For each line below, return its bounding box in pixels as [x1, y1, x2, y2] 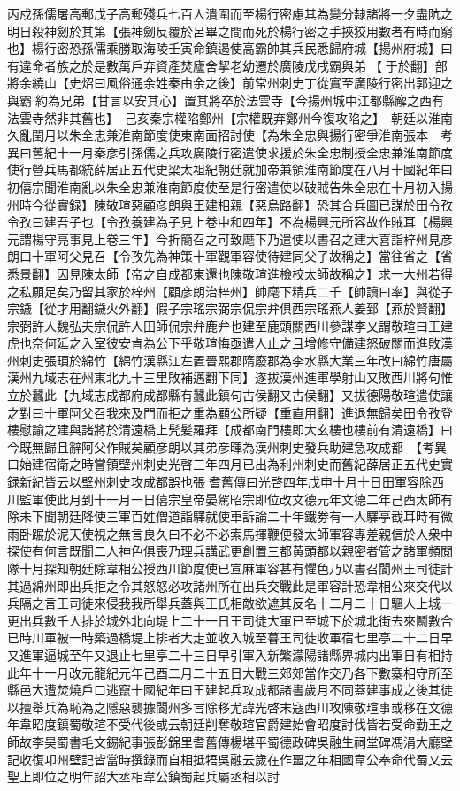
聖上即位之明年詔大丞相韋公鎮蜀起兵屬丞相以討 [7, 767, 280, 786]
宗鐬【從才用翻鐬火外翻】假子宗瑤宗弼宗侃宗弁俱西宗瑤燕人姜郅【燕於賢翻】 [7, 299, 453, 318]
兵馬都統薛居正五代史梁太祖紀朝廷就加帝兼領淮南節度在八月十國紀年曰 [43, 160, 453, 179]
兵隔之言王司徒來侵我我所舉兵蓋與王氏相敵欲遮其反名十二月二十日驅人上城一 [7, 594, 453, 612]
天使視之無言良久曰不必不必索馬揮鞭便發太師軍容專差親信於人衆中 [68, 524, 453, 542]
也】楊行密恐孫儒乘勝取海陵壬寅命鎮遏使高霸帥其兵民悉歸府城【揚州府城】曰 [7, 39, 453, 58]
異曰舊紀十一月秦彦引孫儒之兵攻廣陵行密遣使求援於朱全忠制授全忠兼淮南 [7, 142, 428, 161]
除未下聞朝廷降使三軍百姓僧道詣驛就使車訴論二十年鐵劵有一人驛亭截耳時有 [7, 507, 441, 526]
